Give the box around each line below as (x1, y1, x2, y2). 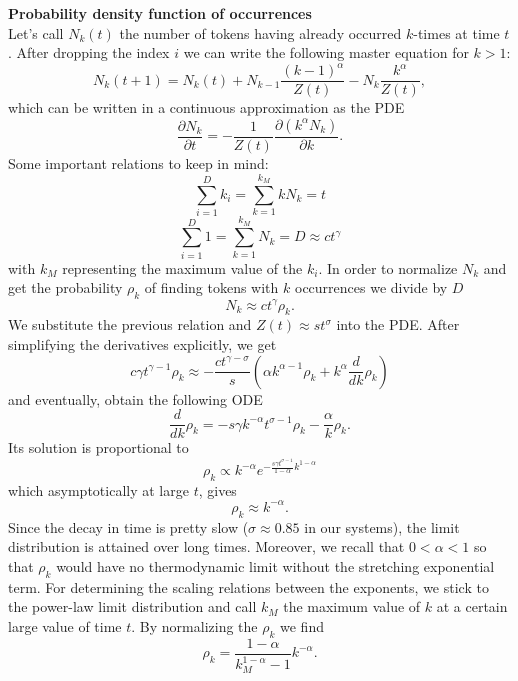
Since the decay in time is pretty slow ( (8, 516, 249, 537)
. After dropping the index (8, 42, 170, 63)
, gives (198, 479, 237, 500)
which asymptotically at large (8, 479, 189, 500)
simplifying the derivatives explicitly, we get (8, 333, 277, 354)
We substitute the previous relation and (8, 314, 252, 335)
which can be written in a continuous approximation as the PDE (8, 97, 405, 118)
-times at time (413, 22, 500, 43)
